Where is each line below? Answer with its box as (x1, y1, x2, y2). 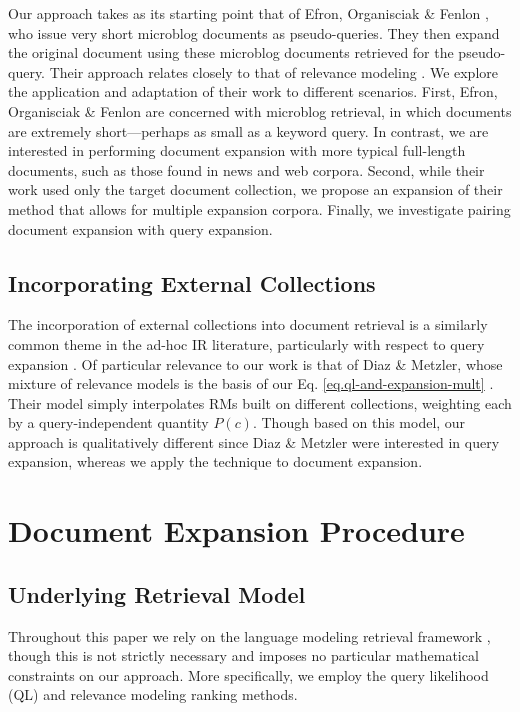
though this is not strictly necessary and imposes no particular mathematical (8, 645, 479, 666)
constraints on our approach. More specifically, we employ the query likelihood (8, 664, 489, 685)
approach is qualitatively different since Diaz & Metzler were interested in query (8, 431, 500, 452)
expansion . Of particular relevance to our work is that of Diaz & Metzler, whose (8, 353, 503, 374)
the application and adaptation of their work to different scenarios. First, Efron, (8, 81, 498, 102)
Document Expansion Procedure (8, 510, 465, 551)
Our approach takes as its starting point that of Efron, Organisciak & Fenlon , (8, 3, 489, 23)
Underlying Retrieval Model (8, 578, 306, 609)
